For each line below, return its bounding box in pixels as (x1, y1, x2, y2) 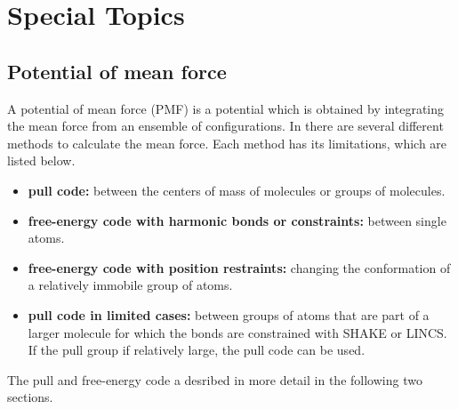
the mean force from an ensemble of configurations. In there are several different (7, 116, 444, 135)
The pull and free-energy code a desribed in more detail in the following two (7, 370, 422, 389)
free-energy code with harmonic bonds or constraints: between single (28, 211, 446, 229)
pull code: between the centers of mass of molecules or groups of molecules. (28, 180, 446, 199)
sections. (7, 388, 53, 406)
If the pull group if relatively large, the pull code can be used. (28, 341, 366, 359)
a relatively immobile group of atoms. (28, 276, 233, 294)
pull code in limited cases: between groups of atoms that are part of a (28, 305, 430, 324)
